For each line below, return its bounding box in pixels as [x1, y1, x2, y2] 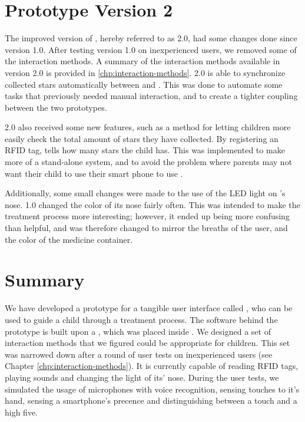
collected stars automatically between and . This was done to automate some [5, 78, 283, 90]
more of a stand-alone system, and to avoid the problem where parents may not [5, 156, 293, 168]
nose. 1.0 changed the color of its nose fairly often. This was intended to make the [5, 198, 300, 210]
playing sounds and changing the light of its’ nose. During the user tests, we [5, 371, 279, 383]
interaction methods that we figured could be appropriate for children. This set [5, 337, 290, 349]
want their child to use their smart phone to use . [5, 167, 183, 179]
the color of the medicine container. [5, 233, 133, 245]
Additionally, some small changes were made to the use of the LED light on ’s [5, 187, 286, 199]
